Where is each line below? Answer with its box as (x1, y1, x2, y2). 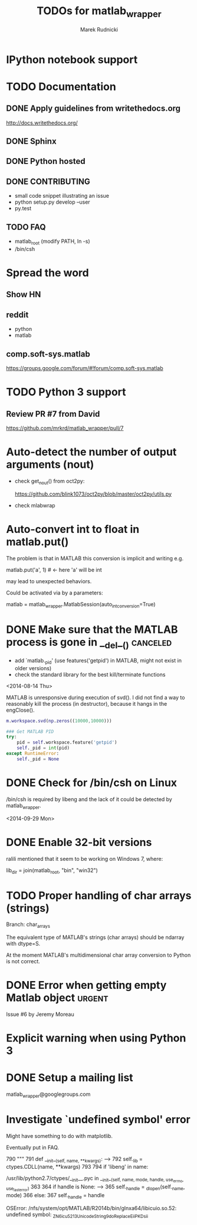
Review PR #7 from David (6, 409, 100, 419)
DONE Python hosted (6, 156, 86, 166)
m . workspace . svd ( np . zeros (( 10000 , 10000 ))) (6, 718, 112, 724)
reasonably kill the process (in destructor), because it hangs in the (6, 700, 168, 707)
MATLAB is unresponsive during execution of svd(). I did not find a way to (6, 694, 185, 701)
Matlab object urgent (6, 991, 109, 1005)
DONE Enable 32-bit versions (6, 835, 152, 849)
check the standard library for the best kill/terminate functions (14, 671, 166, 678)
